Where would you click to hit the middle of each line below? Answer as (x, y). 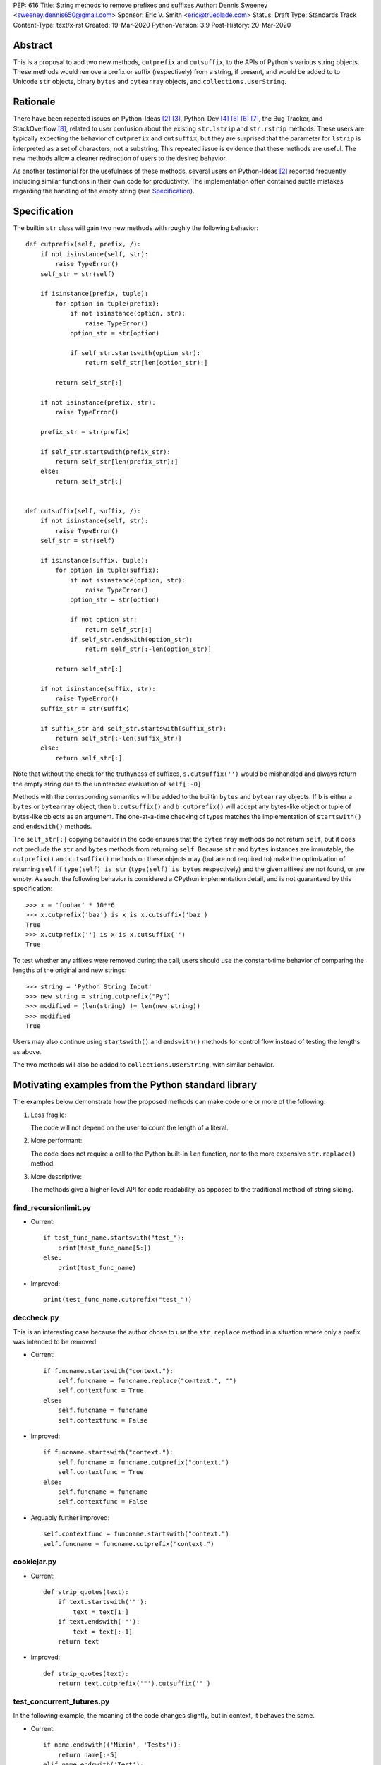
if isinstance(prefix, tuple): (94, 294)
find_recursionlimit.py (52, 1207)
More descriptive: (56, 1176)
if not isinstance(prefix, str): (98, 402)
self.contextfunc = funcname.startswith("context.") (136, 1534)
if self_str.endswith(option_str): (132, 640)
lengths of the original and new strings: (70, 970)
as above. (27, 1051)
